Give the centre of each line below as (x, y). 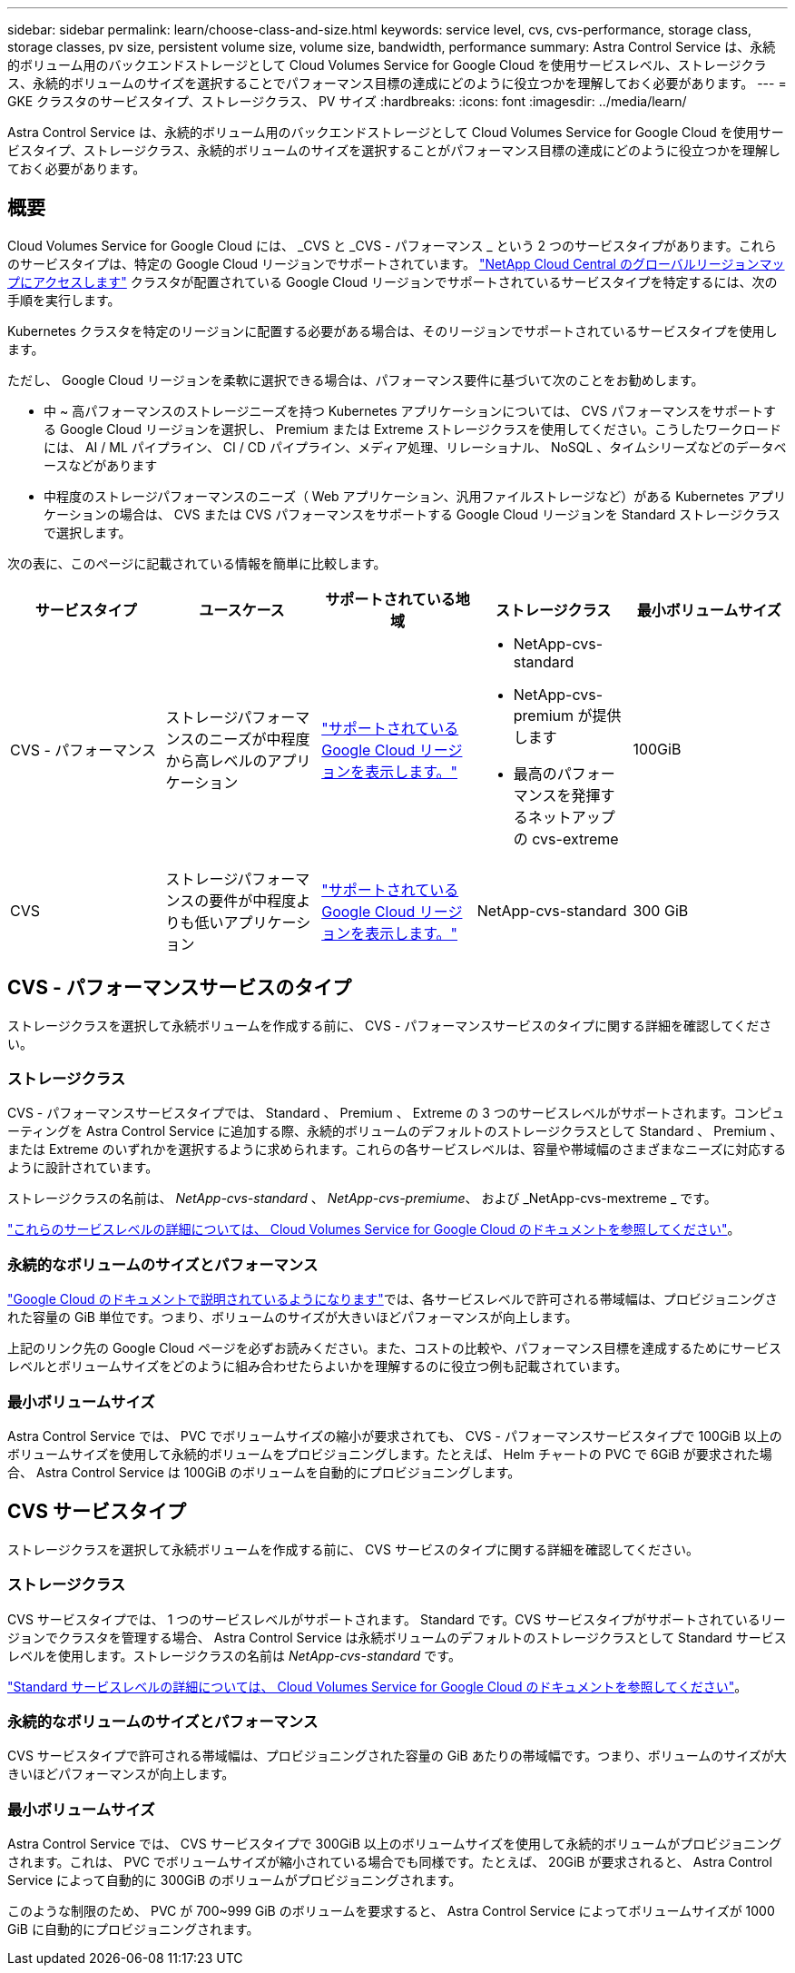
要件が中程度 (253, 900)
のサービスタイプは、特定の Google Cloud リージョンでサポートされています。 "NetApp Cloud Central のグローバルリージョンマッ (396, 263)
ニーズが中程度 (260, 739)
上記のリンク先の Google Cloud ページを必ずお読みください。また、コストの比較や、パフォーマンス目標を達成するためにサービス (395, 1348)
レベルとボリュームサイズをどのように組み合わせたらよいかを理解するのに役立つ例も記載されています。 (318, 1366)
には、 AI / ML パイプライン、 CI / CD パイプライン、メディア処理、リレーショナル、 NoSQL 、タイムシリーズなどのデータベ (415, 447)
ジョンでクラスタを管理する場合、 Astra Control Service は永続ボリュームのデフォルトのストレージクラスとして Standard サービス (397, 1637)
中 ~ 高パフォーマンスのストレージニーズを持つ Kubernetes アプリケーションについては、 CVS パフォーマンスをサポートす (410, 410)
